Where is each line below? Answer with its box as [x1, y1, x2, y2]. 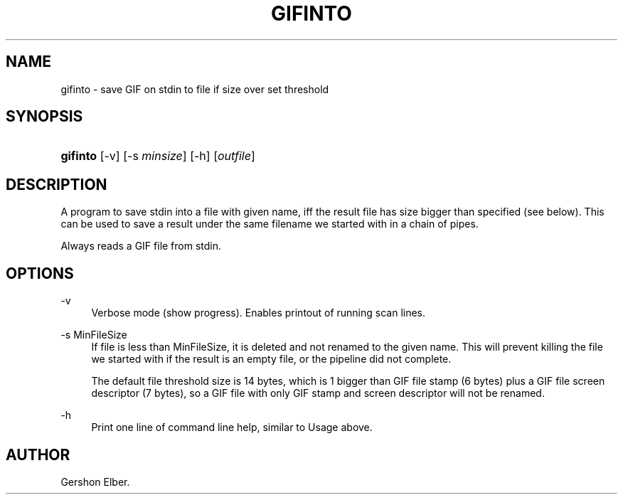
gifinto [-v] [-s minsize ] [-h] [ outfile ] [60, 149, 255, 164]
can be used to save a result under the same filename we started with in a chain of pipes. [60, 218, 479, 230]
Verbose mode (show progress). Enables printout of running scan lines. [91, 307, 426, 319]
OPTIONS [6, 264, 74, 282]
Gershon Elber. [60, 475, 130, 488]
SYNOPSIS [6, 107, 83, 126]
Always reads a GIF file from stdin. [60, 240, 222, 252]
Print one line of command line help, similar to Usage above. [91, 421, 373, 434]
